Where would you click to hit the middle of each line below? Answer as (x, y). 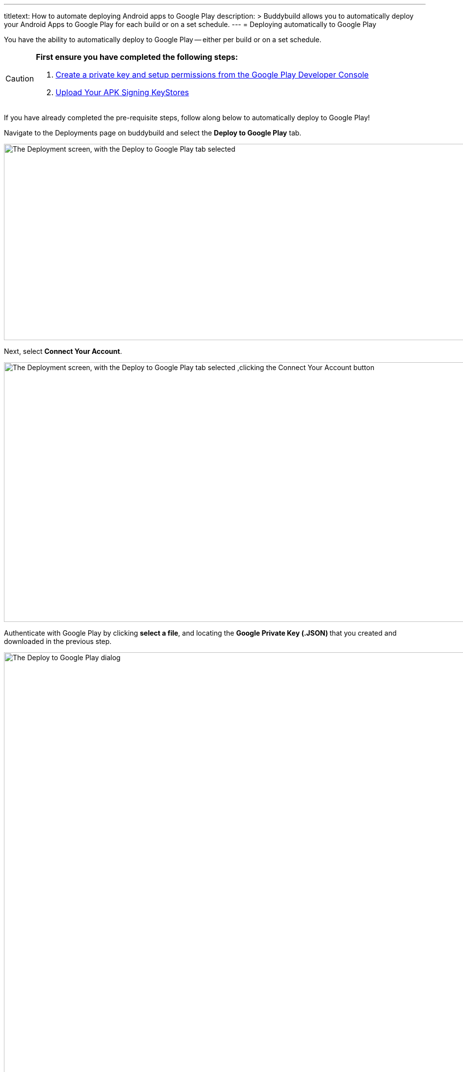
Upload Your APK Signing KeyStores (122, 92)
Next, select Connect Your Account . (63, 351)
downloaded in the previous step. (58, 641)
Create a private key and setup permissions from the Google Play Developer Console (212, 75)
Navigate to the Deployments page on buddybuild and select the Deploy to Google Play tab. (153, 133)
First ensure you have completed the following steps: (137, 57)
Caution (20, 79)
